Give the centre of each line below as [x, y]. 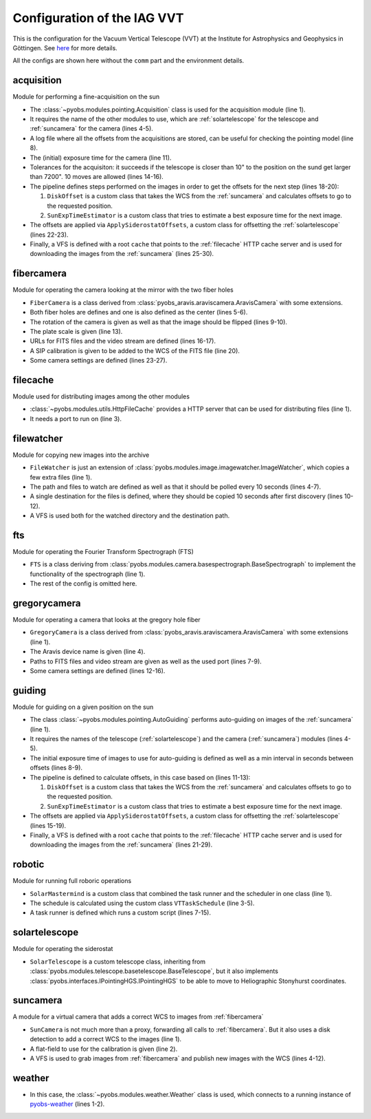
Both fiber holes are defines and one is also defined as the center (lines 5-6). [139, 312]
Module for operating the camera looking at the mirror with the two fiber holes [123, 290]
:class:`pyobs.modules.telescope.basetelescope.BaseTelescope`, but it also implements [154, 971]
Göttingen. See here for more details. [65, 47]
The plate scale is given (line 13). [76, 331]
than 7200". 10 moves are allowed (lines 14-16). [97, 177]
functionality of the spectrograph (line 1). [88, 574]
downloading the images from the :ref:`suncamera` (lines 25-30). [122, 254]
